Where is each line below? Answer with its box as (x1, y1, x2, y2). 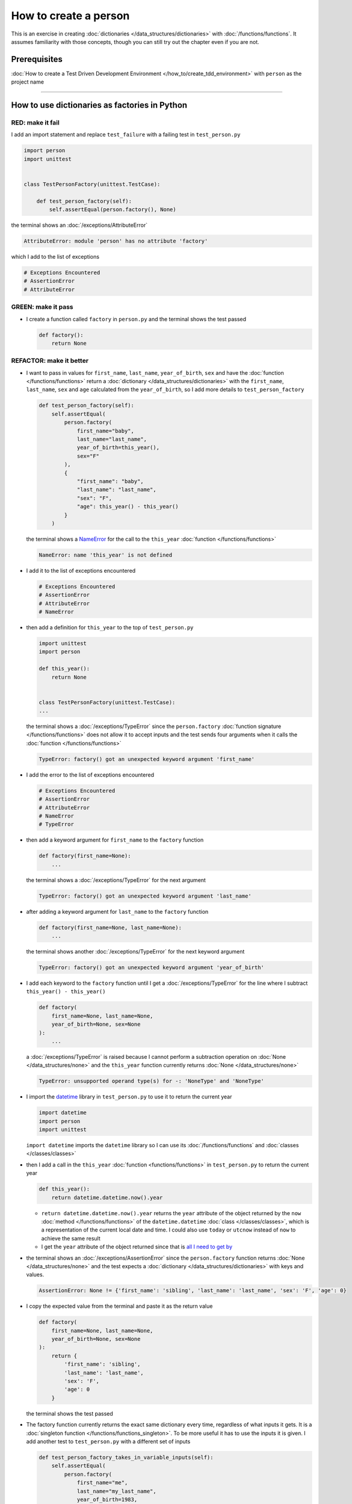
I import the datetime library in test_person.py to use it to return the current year (26, 1093, 232, 1100)
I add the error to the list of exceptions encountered (26, 771, 155, 778)
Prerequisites (11, 54, 63, 64)
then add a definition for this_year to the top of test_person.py (26, 624, 194, 631)
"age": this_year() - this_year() (76, 503, 179, 510)
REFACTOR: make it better (11, 357, 89, 365)
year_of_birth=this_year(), (76, 444, 159, 451)
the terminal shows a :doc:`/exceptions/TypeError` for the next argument (26, 876, 206, 884)
